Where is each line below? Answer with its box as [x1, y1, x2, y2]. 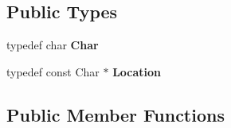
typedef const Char [6, 63, 100, 80]
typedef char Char [6, 37, 99, 53]
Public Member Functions [6, 102, 225, 126]
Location [112, 63, 162, 80]
